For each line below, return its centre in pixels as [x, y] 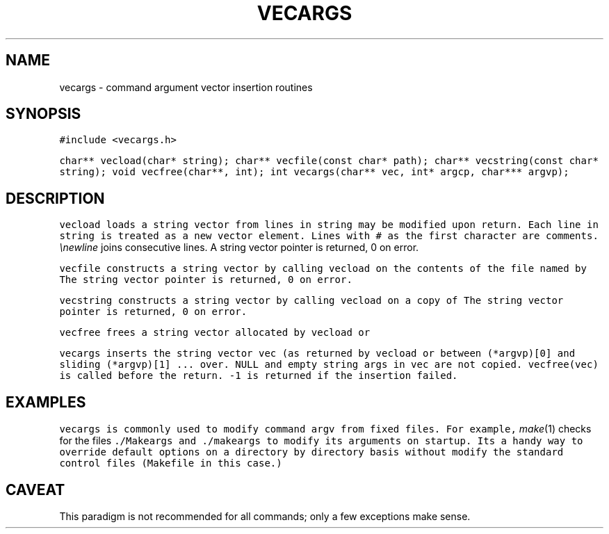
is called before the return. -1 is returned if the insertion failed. [259, 376]
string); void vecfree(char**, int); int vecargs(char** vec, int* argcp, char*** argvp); [314, 172]
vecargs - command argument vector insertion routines [186, 87]
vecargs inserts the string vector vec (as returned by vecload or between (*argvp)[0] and [317, 354]
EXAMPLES [46, 402]
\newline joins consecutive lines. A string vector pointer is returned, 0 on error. [239, 248]
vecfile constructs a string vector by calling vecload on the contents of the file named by [323, 269]
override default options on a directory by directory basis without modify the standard [311, 452]
